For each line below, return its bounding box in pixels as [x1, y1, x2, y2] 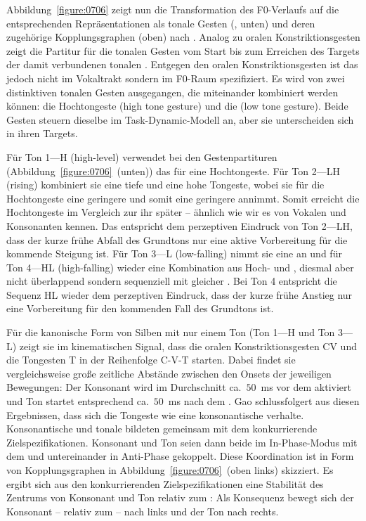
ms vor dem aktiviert [261, 380, 351, 394]
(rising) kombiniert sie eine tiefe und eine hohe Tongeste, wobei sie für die [6, 177, 325, 192]
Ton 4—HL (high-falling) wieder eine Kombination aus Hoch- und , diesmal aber [6, 259, 354, 274]
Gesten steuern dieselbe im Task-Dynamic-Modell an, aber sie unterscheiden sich [6, 112, 354, 127]
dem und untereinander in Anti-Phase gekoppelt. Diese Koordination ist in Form [6, 449, 354, 463]
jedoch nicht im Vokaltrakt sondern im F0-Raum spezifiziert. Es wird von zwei [6, 70, 345, 85]
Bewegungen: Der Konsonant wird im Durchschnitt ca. [6, 380, 242, 394]
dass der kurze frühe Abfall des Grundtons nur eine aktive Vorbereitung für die [6, 232, 348, 247]
